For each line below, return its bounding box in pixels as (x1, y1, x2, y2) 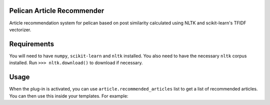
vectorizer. (9, 26, 31, 32)
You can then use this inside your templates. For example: (9, 93, 128, 99)
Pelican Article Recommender (9, 6, 104, 15)
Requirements (9, 40, 54, 48)
